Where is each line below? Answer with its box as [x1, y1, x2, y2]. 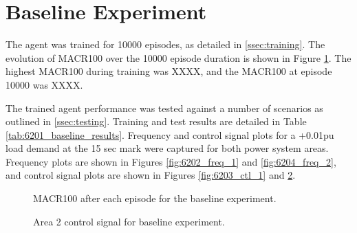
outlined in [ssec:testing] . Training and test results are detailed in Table [6, 114, 307, 129]
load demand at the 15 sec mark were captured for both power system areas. [6, 141, 329, 155]
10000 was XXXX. [6, 77, 83, 91]
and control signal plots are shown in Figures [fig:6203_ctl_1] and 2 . [6, 168, 296, 182]
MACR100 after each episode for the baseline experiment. [33, 191, 277, 206]
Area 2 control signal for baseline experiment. [33, 214, 225, 228]
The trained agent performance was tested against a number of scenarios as [6, 100, 323, 115]
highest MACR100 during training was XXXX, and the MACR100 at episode [6, 64, 332, 78]
